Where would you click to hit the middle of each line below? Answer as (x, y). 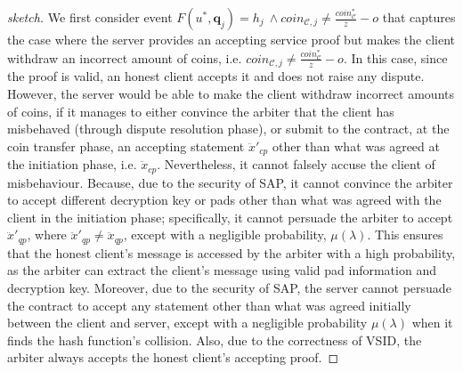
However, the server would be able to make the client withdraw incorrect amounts (231, 93)
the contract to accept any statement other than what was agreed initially (209, 305)
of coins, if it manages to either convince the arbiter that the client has (201, 111)
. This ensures (405, 235)
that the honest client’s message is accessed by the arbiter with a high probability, (231, 252)
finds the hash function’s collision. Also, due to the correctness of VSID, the (215, 340)
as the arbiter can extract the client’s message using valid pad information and (222, 270)
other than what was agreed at (356, 146)
